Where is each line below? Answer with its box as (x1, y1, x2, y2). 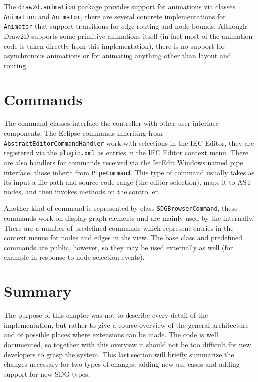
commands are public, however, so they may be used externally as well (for (4, 242, 233, 252)
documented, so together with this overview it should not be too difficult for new (4, 339, 251, 349)
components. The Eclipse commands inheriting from (4, 128, 163, 138)
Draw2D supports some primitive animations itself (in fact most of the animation (4, 30, 253, 41)
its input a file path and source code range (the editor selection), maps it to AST (4, 177, 252, 187)
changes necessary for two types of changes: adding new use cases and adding (4, 359, 240, 369)
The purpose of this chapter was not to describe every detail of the (4, 310, 208, 320)
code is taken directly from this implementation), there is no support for (4, 40, 225, 51)
